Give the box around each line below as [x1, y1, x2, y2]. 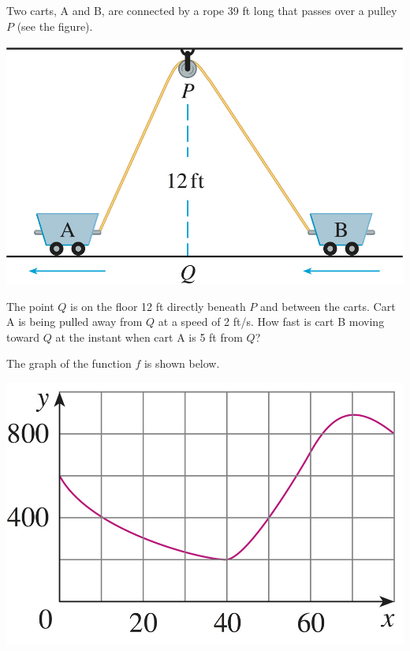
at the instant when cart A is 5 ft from [55, 328, 243, 345]
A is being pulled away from [6, 313, 143, 330]
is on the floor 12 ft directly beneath [70, 297, 246, 314]
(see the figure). [17, 17, 93, 34]
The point [6, 297, 54, 314]
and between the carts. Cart [260, 297, 396, 314]
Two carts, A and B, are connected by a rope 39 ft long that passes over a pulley [6, 2, 397, 18]
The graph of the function [6, 355, 132, 372]
